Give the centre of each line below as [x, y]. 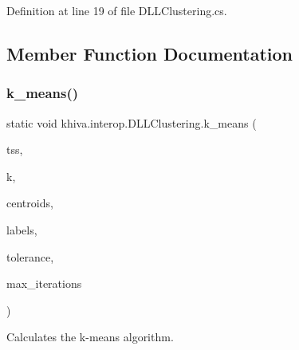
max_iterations [44, 283]
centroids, [30, 203]
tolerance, [30, 256]
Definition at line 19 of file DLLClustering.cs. [117, 10]
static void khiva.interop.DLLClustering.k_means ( [132, 122]
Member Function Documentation [150, 53]
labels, [22, 229]
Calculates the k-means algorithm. [90, 337]
